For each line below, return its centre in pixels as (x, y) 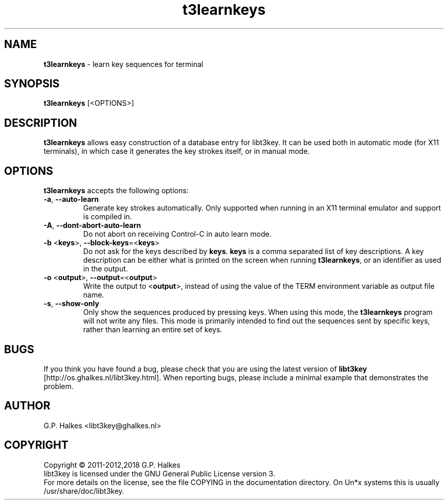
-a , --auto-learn (71, 199)
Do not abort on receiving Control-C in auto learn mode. (177, 234)
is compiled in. (107, 217)
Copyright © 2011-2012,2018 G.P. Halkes (112, 465)
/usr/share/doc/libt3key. (84, 491)
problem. (59, 386)
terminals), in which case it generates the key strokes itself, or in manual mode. (177, 151)
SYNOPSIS (32, 84)
